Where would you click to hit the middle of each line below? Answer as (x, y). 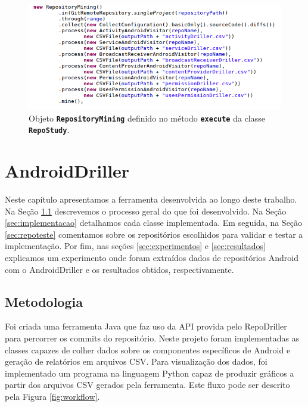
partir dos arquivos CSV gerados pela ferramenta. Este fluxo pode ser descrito (147, 385)
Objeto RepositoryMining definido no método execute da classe (147, 118)
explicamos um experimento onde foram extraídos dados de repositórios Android (152, 258)
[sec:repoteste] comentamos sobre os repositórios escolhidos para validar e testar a (154, 234)
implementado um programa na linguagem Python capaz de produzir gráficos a (150, 373)
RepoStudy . (49, 130)
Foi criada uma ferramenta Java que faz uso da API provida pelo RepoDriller (146, 326)
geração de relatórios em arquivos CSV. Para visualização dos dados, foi (136, 361)
